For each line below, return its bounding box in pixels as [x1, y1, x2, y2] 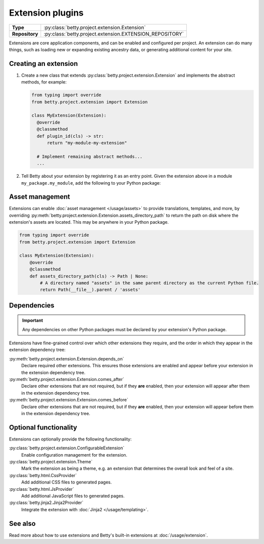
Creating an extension [9, 59, 78, 68]
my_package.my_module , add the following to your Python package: [21, 180, 161, 186]
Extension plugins [9, 7, 84, 18]
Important [22, 317, 44, 323]
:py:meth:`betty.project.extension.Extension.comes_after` [9, 377, 125, 382]
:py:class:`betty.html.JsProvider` [9, 486, 74, 492]
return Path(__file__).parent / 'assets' [40, 287, 141, 293]
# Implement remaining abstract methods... [37, 154, 143, 159]
